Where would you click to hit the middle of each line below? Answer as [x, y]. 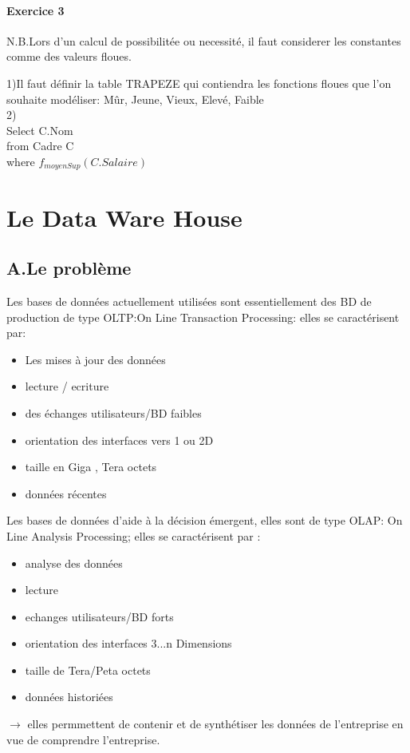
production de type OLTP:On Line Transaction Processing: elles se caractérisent [203, 317]
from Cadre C [40, 146]
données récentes [66, 493]
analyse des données [74, 563]
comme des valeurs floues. [69, 56]
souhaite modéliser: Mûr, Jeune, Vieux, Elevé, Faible [135, 99]
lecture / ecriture [67, 386]
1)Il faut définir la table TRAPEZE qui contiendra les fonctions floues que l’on [199, 83]
